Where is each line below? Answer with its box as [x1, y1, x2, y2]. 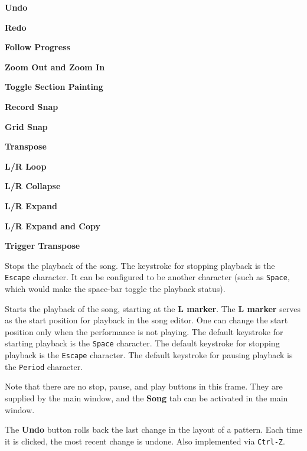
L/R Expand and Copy [5, 219, 101, 232]
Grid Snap [5, 120, 48, 132]
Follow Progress [5, 41, 70, 53]
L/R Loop [5, 160, 47, 172]
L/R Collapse [5, 180, 61, 192]
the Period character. [5, 360, 83, 372]
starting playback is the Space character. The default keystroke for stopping [5, 337, 280, 349]
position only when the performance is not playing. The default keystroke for [5, 325, 283, 338]
